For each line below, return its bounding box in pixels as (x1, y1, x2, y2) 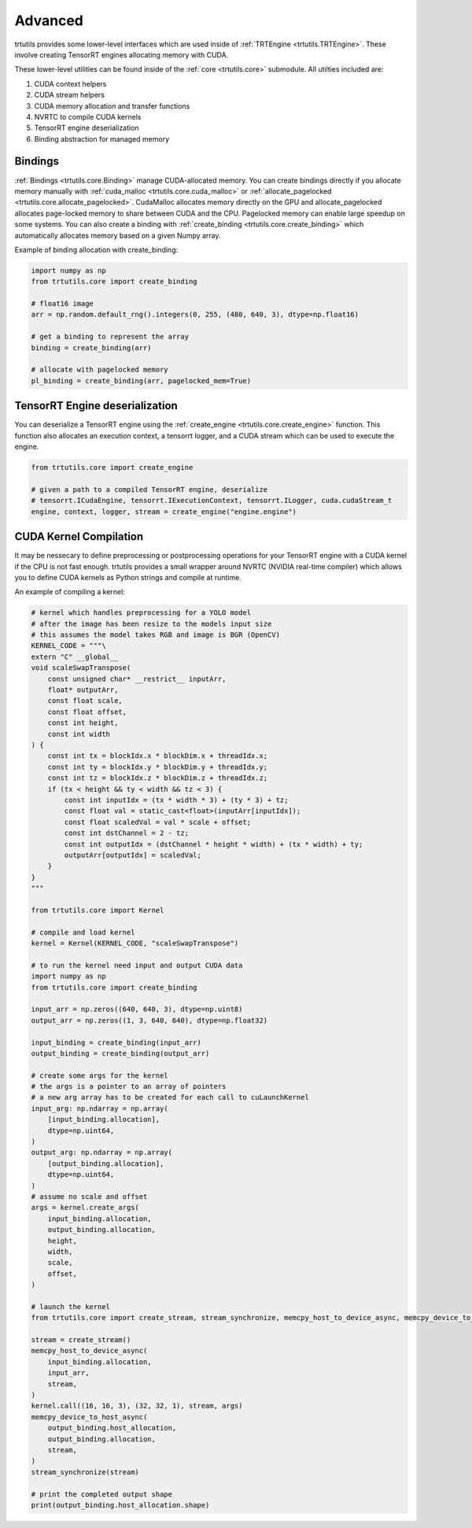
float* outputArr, (47, 686, 119, 694)
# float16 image (31, 299, 94, 309)
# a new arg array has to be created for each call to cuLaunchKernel (31, 1093, 310, 1102)
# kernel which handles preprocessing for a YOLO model (31, 609, 252, 617)
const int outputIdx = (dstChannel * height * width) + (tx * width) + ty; (64, 839, 363, 849)
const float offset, (47, 707, 127, 716)
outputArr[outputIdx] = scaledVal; (64, 850, 202, 860)
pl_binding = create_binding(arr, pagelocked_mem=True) (31, 376, 252, 385)
